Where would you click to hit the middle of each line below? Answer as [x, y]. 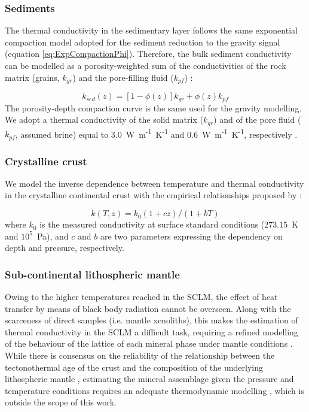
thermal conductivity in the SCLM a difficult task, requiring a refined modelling [152, 331]
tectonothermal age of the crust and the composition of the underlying [134, 367]
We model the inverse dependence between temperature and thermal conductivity [154, 183]
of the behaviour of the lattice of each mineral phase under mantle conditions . [149, 343]
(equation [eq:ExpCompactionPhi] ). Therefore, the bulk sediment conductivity [148, 54]
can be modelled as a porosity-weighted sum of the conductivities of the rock [146, 65]
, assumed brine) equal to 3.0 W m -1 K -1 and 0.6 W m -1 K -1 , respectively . [156, 133]
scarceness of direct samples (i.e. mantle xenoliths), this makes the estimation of [152, 320]
